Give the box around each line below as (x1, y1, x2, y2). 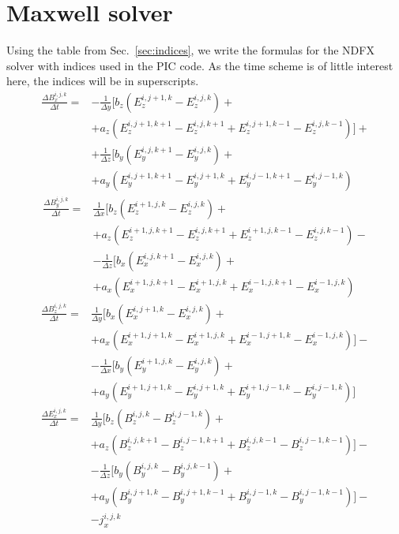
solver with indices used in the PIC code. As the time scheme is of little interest (6, 57, 393, 73)
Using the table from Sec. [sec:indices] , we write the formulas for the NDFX (6, 42, 375, 58)
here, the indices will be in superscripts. (6, 73, 199, 89)
